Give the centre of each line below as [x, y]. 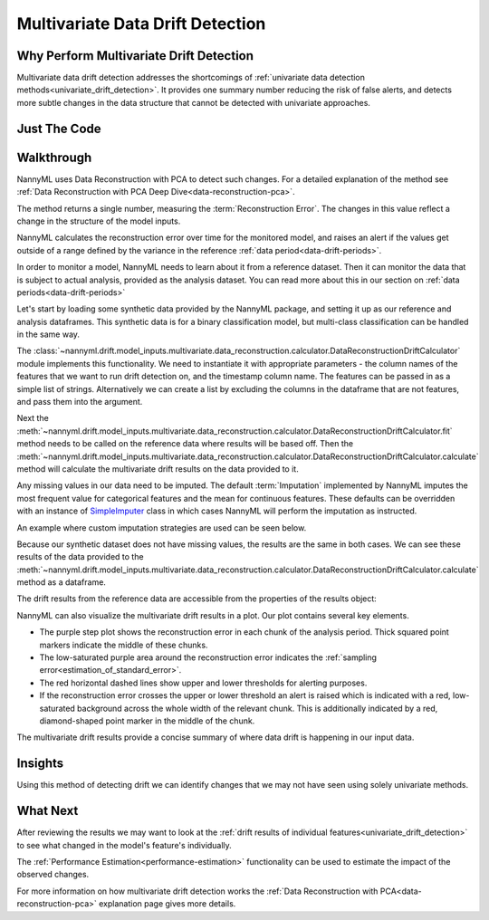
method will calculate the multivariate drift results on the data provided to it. [158, 469]
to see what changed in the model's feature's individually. [125, 845]
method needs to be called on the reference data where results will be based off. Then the [185, 444]
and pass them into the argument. [80, 402]
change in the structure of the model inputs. [99, 221]
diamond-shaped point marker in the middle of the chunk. [147, 721]
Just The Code [59, 128]
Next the [33, 418]
